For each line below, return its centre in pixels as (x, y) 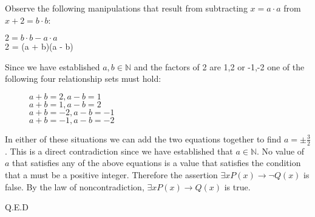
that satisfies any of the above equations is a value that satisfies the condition (157, 163)
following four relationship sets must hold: (83, 78)
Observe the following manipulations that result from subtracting (126, 8)
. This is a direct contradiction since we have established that (119, 151)
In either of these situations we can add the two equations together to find (143, 139)
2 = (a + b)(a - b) (39, 46)
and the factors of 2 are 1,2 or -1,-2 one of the (219, 66)
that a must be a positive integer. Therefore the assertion (111, 174)
